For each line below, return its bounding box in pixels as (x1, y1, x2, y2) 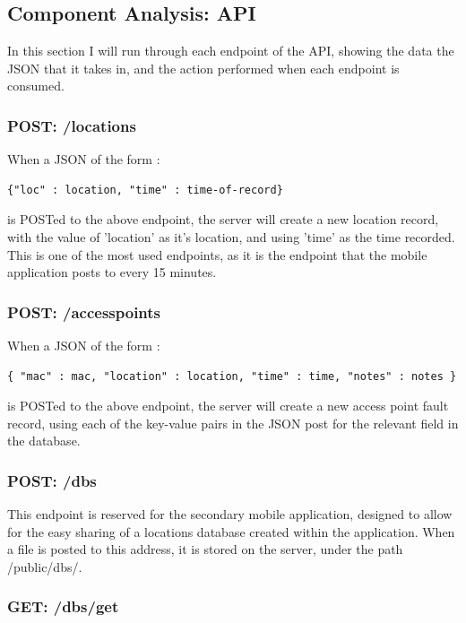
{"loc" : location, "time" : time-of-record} (7, 183, 283, 196)
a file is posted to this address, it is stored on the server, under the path (7, 540, 403, 558)
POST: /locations (7, 114, 136, 136)
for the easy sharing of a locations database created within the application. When (7, 522, 455, 541)
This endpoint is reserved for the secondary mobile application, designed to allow (7, 505, 453, 523)
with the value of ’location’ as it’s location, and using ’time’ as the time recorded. (7, 227, 455, 246)
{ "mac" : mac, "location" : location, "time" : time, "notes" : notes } (7, 369, 457, 383)
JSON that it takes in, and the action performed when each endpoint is (7, 58, 400, 77)
